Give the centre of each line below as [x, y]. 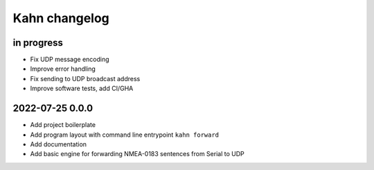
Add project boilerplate [63, 125]
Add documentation [58, 144]
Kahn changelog [61, 18]
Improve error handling [63, 69]
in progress [38, 43]
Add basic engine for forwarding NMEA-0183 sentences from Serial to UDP [137, 154]
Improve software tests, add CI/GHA [82, 88]
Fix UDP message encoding [70, 60]
